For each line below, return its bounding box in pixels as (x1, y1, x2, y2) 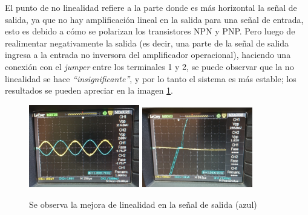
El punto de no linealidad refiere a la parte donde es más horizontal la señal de (5, 1, 297, 13)
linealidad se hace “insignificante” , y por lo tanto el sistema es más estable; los (5, 72, 297, 85)
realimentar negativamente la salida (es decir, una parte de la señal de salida (5, 36, 289, 49)
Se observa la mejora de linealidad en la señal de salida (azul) (29, 197, 257, 210)
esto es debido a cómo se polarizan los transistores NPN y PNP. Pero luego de (5, 25, 295, 37)
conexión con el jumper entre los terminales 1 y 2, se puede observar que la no (5, 60, 294, 72)
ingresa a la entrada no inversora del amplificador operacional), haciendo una (5, 48, 291, 61)
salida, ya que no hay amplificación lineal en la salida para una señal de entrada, (5, 13, 304, 25)
